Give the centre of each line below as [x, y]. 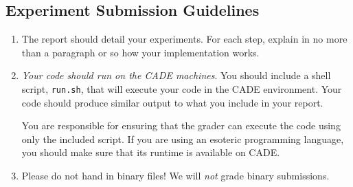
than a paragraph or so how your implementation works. [140, 52]
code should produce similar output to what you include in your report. [172, 102]
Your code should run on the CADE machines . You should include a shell [176, 75]
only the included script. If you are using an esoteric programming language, [183, 139]
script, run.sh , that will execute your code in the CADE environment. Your [182, 88]
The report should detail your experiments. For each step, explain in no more [184, 39]
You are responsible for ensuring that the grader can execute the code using [181, 125]
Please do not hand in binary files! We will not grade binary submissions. [175, 176]
